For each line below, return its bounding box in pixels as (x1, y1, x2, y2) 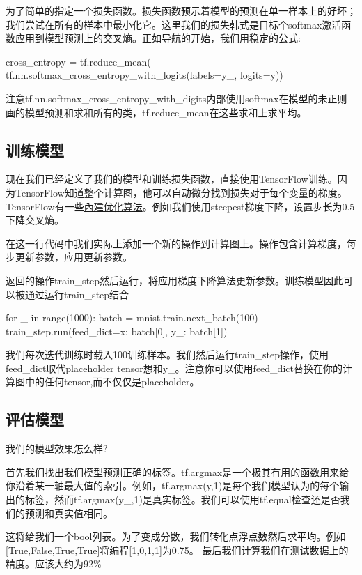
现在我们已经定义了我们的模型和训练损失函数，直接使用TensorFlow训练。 (6, 171, 338, 186)
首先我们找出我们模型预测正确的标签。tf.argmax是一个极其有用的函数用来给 (6, 464, 349, 479)
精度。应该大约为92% (6, 556, 102, 571)
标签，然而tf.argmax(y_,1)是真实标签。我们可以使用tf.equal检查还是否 (24, 492, 340, 507)
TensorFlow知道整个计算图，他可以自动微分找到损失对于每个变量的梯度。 (15, 185, 347, 199)
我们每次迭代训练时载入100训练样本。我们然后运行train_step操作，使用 (6, 347, 329, 362)
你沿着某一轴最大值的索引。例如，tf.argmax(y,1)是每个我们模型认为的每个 (6, 478, 340, 493)
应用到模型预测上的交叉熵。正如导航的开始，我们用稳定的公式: (15, 31, 301, 45)
